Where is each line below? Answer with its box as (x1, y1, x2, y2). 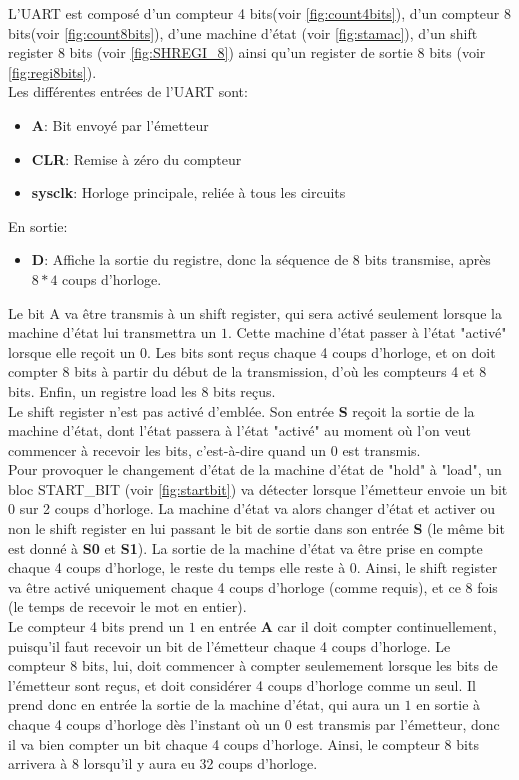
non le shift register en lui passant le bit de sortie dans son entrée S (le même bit (8, 518, 505, 539)
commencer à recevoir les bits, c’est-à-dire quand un (8, 439, 327, 460)
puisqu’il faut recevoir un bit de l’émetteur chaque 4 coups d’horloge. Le (8, 635, 451, 656)
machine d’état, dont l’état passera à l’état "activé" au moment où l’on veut (8, 420, 471, 441)
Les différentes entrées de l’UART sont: (8, 81, 248, 102)
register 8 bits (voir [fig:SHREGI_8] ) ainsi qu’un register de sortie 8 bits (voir (8, 42, 486, 63)
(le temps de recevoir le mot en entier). (8, 596, 247, 617)
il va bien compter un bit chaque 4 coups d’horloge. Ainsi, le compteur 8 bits (8, 733, 479, 754)
